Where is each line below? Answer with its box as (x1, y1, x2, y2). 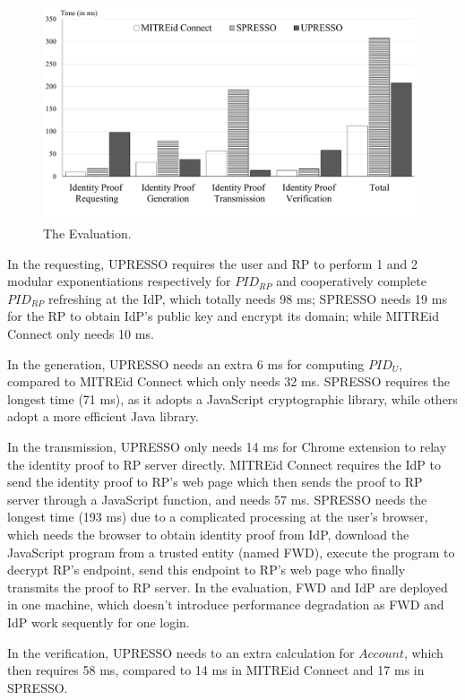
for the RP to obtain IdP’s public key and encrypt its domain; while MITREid (7, 307, 439, 325)
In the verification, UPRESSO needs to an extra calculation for (7, 643, 355, 661)
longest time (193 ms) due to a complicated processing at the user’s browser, (7, 507, 428, 526)
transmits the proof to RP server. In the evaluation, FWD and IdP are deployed (7, 577, 448, 596)
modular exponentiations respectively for (7, 272, 231, 290)
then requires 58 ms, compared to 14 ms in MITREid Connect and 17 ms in (7, 661, 425, 679)
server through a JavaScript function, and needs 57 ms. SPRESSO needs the (7, 489, 427, 508)
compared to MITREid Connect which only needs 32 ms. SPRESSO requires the (7, 372, 451, 391)
